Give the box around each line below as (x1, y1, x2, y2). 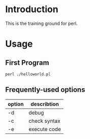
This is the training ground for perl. (5, 20, 78, 26)
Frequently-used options (5, 85, 85, 94)
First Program (5, 58, 50, 67)
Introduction (5, 4, 59, 15)
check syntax (28, 117, 61, 124)
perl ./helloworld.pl (5, 72, 51, 77)
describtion (30, 100, 59, 108)
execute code (28, 125, 61, 132)
